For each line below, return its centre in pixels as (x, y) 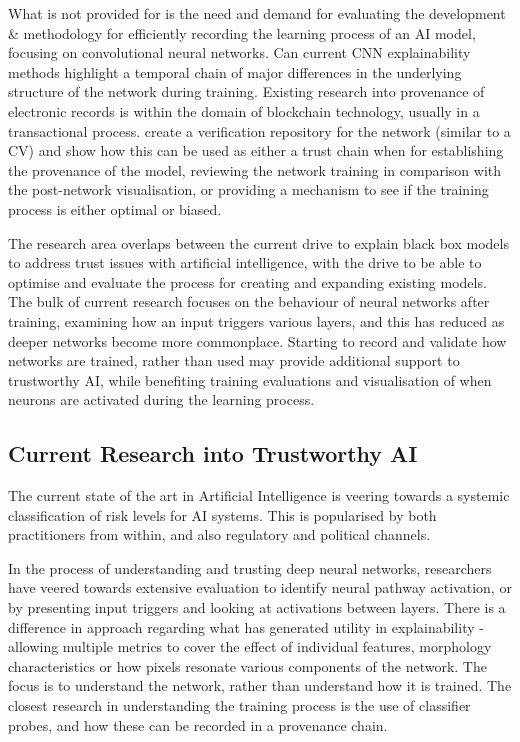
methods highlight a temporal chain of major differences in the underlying (235, 71)
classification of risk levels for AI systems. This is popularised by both (222, 514)
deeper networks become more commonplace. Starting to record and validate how (257, 340)
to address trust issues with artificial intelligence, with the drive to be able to (245, 262)
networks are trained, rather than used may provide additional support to (234, 360)
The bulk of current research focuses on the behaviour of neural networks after (249, 301)
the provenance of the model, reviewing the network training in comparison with (255, 169)
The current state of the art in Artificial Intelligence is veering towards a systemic (259, 495)
